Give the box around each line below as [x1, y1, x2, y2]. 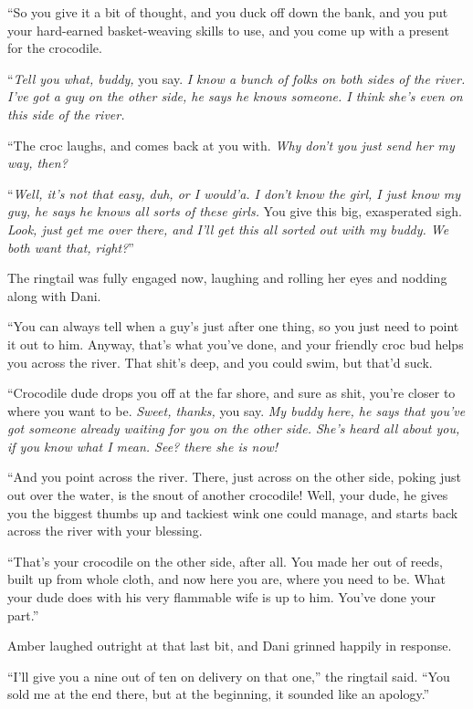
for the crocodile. [7, 38, 102, 57]
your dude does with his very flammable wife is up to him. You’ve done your [7, 588, 436, 607]
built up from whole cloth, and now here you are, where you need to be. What [7, 569, 447, 589]
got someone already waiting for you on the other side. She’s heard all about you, [7, 419, 460, 438]
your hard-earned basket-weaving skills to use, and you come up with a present [7, 20, 449, 39]
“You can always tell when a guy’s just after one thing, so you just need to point [7, 317, 459, 336]
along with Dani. [7, 286, 101, 305]
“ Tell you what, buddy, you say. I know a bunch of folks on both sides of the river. [7, 68, 466, 88]
